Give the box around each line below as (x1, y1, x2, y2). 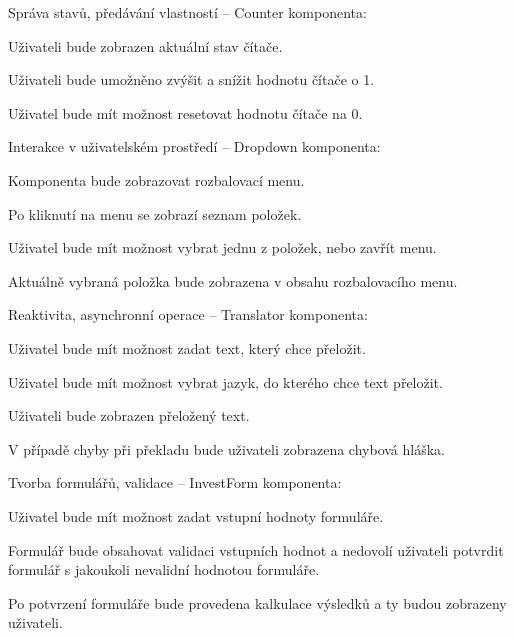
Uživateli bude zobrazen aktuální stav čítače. (8, 35, 283, 56)
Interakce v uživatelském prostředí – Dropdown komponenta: (8, 136, 381, 157)
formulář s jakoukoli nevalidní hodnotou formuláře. (8, 559, 320, 580)
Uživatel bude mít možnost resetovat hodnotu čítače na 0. (8, 102, 363, 123)
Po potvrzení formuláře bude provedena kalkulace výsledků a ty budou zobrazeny (8, 592, 507, 613)
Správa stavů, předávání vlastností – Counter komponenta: (8, 2, 367, 22)
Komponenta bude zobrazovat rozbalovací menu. (8, 169, 305, 190)
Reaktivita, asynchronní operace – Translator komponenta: (8, 304, 368, 325)
